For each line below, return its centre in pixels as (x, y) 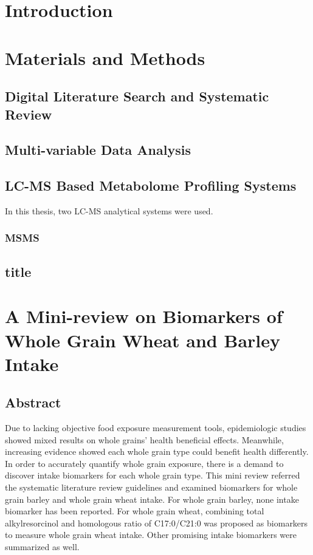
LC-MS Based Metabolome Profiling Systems (151, 186)
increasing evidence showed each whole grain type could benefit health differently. (157, 451)
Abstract (33, 402)
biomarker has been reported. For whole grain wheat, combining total (135, 511)
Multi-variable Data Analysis (98, 150)
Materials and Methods (105, 57)
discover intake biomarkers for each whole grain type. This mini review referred (153, 475)
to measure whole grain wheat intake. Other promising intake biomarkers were (151, 535)
